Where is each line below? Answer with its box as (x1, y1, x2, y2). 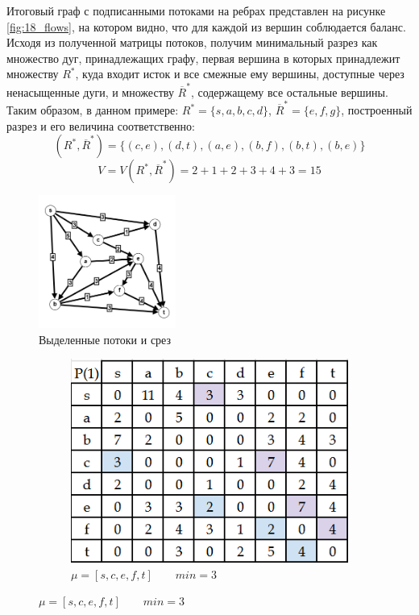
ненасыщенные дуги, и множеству (6, 83, 174, 100)
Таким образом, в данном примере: (6, 102, 179, 118)
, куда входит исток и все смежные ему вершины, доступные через (75, 65, 404, 82)
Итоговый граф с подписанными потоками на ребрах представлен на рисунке (6, 2, 386, 19)
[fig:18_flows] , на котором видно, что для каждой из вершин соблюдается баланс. (6, 18, 406, 35)
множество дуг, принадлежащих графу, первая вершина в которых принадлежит (6, 49, 400, 66)
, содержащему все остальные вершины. (190, 83, 388, 100)
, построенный (341, 102, 413, 118)
